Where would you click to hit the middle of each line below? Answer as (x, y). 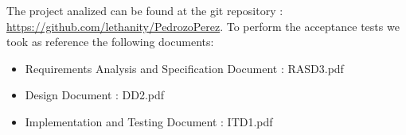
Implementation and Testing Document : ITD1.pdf (149, 121)
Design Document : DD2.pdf (95, 95)
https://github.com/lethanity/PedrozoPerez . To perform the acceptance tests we (203, 26)
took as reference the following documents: (110, 42)
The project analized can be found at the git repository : (145, 10)
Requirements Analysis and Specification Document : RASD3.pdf (184, 68)
